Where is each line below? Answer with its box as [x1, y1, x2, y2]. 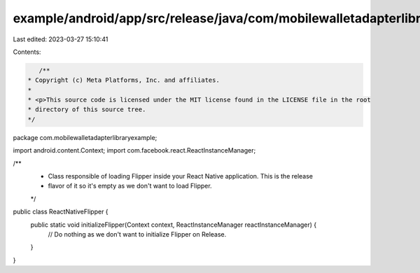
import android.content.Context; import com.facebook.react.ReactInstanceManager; [13, 146, 256, 155]
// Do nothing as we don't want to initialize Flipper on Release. [48, 230, 227, 238]
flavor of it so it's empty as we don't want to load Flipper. [48, 182, 213, 190]
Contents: [13, 48, 41, 56]
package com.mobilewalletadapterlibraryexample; [13, 133, 157, 141]
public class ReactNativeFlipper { [13, 207, 108, 216]
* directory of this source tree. [27, 106, 146, 113]
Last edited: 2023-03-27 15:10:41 [13, 35, 108, 43]
